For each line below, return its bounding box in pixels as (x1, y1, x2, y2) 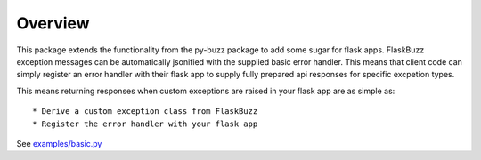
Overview (16, 13, 90, 33)
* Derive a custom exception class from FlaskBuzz (32, 107, 258, 116)
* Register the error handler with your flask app (32, 118, 258, 129)
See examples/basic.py (16, 138, 102, 148)
